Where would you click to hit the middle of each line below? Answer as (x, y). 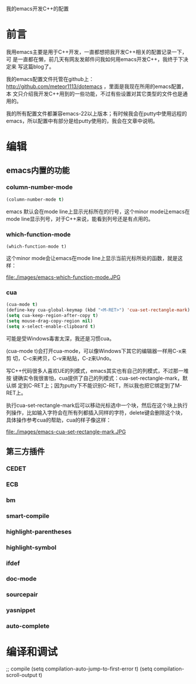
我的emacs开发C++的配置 (38, 9)
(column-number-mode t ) (35, 199)
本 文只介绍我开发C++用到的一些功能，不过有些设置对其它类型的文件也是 (94, 93)
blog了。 (44, 66)
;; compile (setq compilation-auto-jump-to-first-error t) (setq (79, 669)
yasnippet (21, 611)
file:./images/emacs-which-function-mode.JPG (63, 277)
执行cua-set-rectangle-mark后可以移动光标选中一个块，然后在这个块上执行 (97, 405)
